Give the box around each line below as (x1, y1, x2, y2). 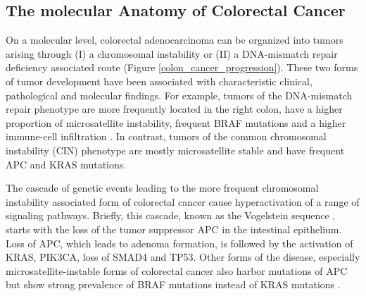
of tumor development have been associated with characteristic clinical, (6, 73, 313, 88)
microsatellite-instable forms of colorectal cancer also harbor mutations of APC (6, 263, 348, 278)
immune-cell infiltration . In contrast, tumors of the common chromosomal (6, 129, 327, 144)
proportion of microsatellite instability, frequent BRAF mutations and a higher (6, 115, 346, 130)
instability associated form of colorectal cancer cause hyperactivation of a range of (6, 194, 360, 209)
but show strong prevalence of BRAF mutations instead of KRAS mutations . (6, 277, 341, 292)
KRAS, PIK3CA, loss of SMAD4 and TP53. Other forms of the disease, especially (6, 249, 360, 264)
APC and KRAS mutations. (6, 156, 127, 171)
